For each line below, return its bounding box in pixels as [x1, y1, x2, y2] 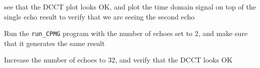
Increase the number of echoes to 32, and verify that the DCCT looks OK [4, 54, 233, 65]
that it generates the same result [4, 37, 105, 48]
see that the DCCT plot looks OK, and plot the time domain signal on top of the [4, 1, 256, 11]
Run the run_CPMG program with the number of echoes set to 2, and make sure [4, 28, 248, 38]
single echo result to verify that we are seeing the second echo [4, 11, 195, 21]
